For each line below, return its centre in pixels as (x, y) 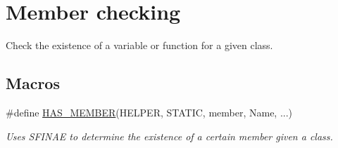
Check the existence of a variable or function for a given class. (139, 45)
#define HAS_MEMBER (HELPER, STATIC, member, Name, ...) (149, 112)
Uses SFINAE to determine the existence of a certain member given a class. (169, 136)
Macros (33, 83)
